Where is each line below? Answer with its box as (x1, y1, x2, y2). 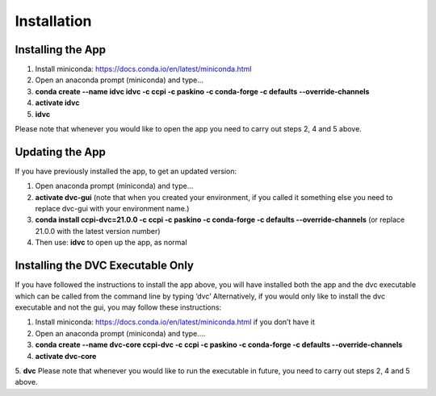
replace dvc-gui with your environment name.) (35, 204, 190, 214)
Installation (15, 12, 92, 30)
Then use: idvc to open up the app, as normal (35, 238, 187, 248)
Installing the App (15, 43, 107, 56)
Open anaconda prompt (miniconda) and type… (35, 181, 194, 191)
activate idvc (35, 98, 80, 108)
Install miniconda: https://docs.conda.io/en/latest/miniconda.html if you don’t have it (35, 317, 315, 327)
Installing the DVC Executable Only (15, 259, 194, 273)
